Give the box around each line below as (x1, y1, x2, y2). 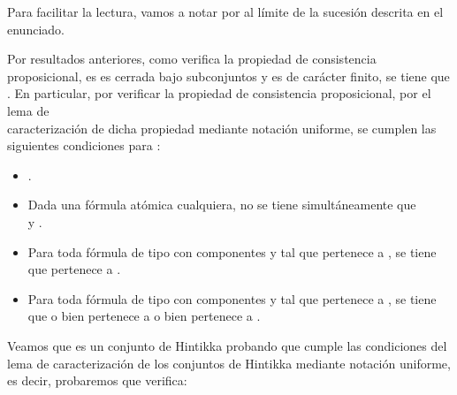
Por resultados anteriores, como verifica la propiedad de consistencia (7, 49, 377, 68)
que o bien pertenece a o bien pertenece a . (27, 307, 261, 325)
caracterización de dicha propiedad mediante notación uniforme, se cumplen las (7, 118, 437, 137)
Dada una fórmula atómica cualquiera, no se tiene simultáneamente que (27, 195, 416, 214)
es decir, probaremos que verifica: (7, 371, 187, 390)
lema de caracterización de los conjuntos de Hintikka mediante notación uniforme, (7, 353, 451, 372)
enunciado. (7, 19, 65, 38)
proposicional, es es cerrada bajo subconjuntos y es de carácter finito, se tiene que (7, 66, 450, 85)
